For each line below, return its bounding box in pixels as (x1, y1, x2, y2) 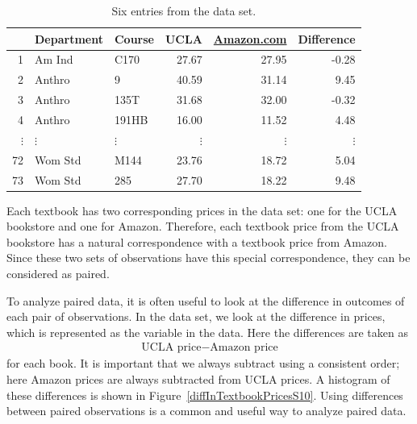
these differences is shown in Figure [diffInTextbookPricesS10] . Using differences (6, 386, 403, 403)
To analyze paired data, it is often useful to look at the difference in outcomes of (6, 292, 405, 309)
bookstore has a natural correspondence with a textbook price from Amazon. (6, 233, 387, 250)
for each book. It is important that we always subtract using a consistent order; (6, 355, 400, 372)
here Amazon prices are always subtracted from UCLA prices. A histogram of (6, 370, 390, 387)
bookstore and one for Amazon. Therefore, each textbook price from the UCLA (6, 218, 399, 235)
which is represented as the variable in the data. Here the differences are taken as (6, 323, 408, 340)
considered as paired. (6, 264, 110, 281)
